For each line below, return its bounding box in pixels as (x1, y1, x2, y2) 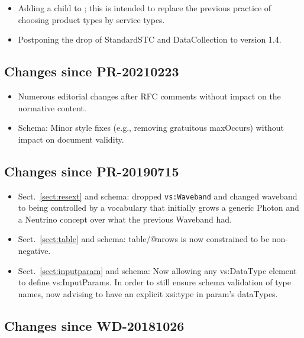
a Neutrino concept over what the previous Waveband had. (18, 213, 232, 225)
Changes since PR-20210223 (4, 62, 179, 81)
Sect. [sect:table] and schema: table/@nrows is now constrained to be (18, 233, 270, 245)
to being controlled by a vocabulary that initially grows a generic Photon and (18, 201, 299, 214)
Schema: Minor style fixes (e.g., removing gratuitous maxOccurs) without (18, 121, 284, 134)
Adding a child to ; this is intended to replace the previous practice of (18, 2, 271, 14)
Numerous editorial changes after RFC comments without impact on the (18, 89, 281, 102)
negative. (18, 244, 51, 256)
